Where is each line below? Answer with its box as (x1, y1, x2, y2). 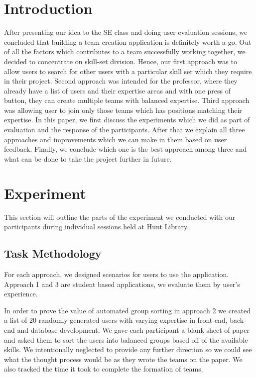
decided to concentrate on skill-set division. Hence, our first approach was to (4, 56, 237, 66)
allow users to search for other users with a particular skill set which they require (4, 66, 252, 76)
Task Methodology (4, 246, 102, 261)
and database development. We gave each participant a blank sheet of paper (17, 324, 250, 335)
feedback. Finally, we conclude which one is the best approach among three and (4, 144, 247, 154)
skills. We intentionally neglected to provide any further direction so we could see (4, 344, 252, 355)
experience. (4, 288, 38, 299)
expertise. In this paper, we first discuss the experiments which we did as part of (4, 114, 250, 125)
